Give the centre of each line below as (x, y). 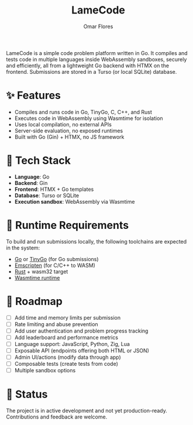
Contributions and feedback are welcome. (57, 417)
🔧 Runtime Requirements (68, 225)
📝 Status (27, 394)
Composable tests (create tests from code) (66, 364)
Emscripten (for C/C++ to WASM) (55, 265)
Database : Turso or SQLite (47, 195)
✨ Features (34, 96)
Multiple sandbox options (45, 371)
